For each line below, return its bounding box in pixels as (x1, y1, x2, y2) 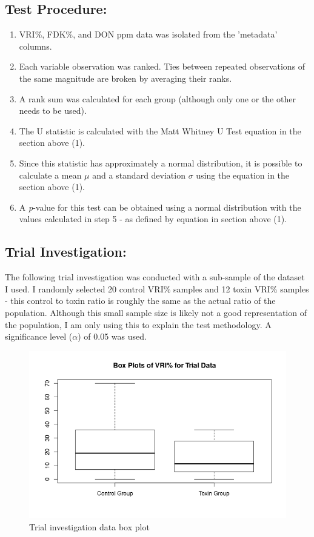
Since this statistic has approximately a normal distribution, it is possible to (19, 156, 302, 169)
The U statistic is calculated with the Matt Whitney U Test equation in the (19, 124, 301, 137)
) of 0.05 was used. (78, 330, 147, 343)
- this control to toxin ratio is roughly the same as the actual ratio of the (5, 294, 276, 307)
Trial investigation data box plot (29, 520, 150, 533)
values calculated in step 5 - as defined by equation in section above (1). (19, 212, 287, 225)
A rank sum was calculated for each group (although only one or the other (19, 92, 296, 105)
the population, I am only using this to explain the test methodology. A (5, 318, 272, 331)
